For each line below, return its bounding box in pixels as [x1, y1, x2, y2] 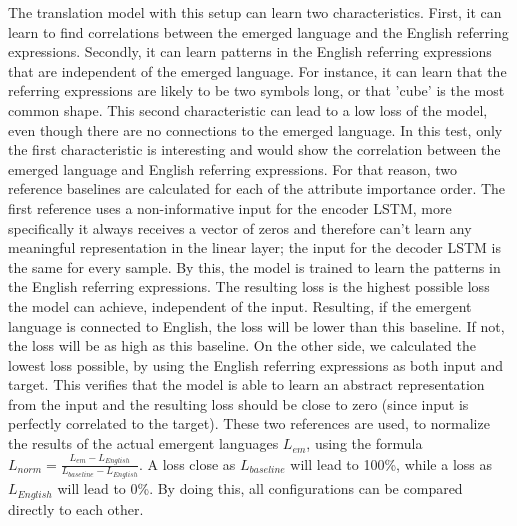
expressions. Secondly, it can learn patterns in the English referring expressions [8, 41, 492, 62]
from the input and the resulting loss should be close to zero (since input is [8, 393, 469, 414]
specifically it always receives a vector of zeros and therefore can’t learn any [8, 217, 472, 238]
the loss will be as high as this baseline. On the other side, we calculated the [8, 335, 476, 356]
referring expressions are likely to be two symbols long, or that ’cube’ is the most [8, 80, 505, 101]
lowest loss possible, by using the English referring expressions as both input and [8, 354, 504, 375]
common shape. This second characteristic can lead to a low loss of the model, [8, 99, 488, 120]
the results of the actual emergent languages [8, 433, 279, 454]
